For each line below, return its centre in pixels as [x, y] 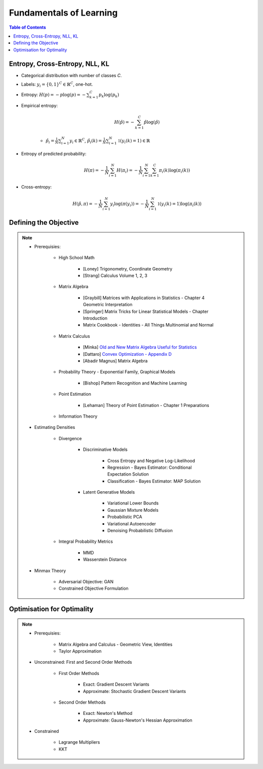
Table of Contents [28, 27]
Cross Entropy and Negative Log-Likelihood [151, 461]
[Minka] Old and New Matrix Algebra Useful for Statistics [140, 347]
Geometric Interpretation [108, 305]
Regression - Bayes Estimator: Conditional [150, 467]
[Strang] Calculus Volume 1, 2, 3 [115, 276]
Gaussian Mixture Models [133, 510]
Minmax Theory [50, 571]
